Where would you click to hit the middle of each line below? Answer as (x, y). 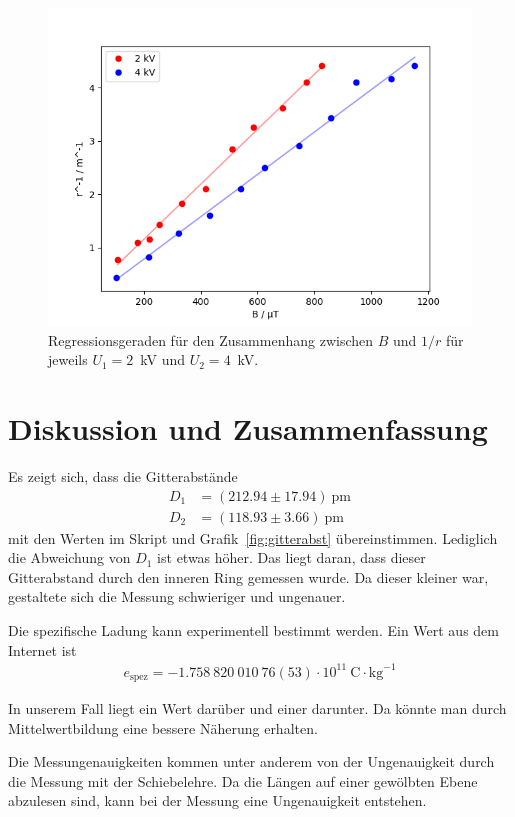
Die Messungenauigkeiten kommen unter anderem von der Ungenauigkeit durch (251, 761)
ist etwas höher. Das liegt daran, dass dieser (291, 557)
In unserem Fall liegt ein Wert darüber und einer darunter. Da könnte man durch (257, 708)
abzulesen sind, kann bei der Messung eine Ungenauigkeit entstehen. (217, 800)
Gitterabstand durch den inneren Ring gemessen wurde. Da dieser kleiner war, (248, 576)
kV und (163, 359)
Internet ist (42, 649)
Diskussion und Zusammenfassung (248, 427)
